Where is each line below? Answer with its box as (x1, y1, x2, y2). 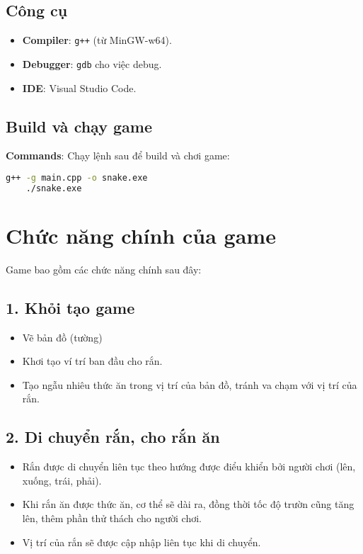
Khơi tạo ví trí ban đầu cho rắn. (22, 354, 163, 368)
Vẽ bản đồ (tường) (22, 329, 103, 344)
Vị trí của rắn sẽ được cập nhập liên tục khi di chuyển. (22, 534, 261, 549)
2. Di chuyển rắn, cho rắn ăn (6, 426, 220, 448)
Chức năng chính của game (6, 220, 276, 249)
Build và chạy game (6, 115, 152, 137)
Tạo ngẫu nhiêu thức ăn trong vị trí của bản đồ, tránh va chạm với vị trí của (22, 377, 357, 392)
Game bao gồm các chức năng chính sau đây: (6, 261, 202, 276)
